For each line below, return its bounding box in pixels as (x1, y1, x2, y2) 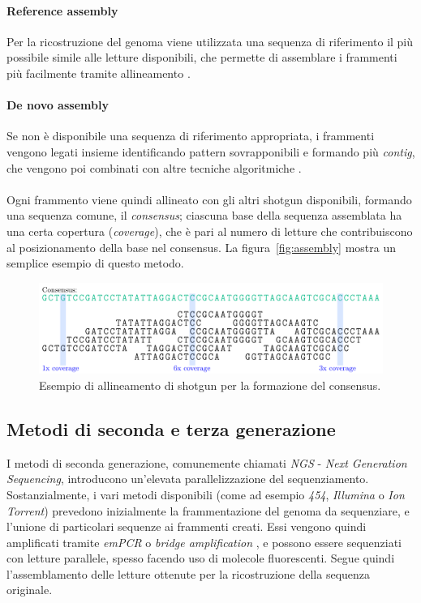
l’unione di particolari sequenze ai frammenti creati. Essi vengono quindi (6, 518, 367, 535)
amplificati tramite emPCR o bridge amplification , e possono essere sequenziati (6, 533, 402, 550)
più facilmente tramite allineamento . (6, 64, 191, 81)
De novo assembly (6, 96, 109, 113)
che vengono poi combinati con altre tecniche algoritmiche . (6, 159, 302, 176)
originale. (6, 581, 53, 598)
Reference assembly (6, 2, 118, 19)
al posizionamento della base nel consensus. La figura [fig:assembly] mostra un (6, 238, 397, 255)
